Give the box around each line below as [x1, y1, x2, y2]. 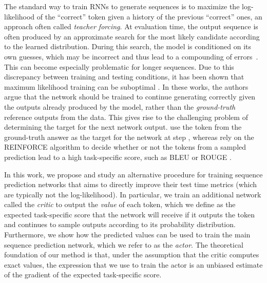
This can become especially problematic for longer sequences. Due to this [4, 61, 234, 72]
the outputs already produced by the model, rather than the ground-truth [4, 101, 236, 112]
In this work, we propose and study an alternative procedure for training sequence [4, 169, 263, 179]
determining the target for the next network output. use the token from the [4, 122, 242, 132]
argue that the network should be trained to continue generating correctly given [4, 91, 256, 102]
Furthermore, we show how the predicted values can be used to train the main [4, 229, 251, 240]
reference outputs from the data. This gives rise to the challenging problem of [4, 111, 248, 122]
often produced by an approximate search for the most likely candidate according [4, 31, 260, 42]
